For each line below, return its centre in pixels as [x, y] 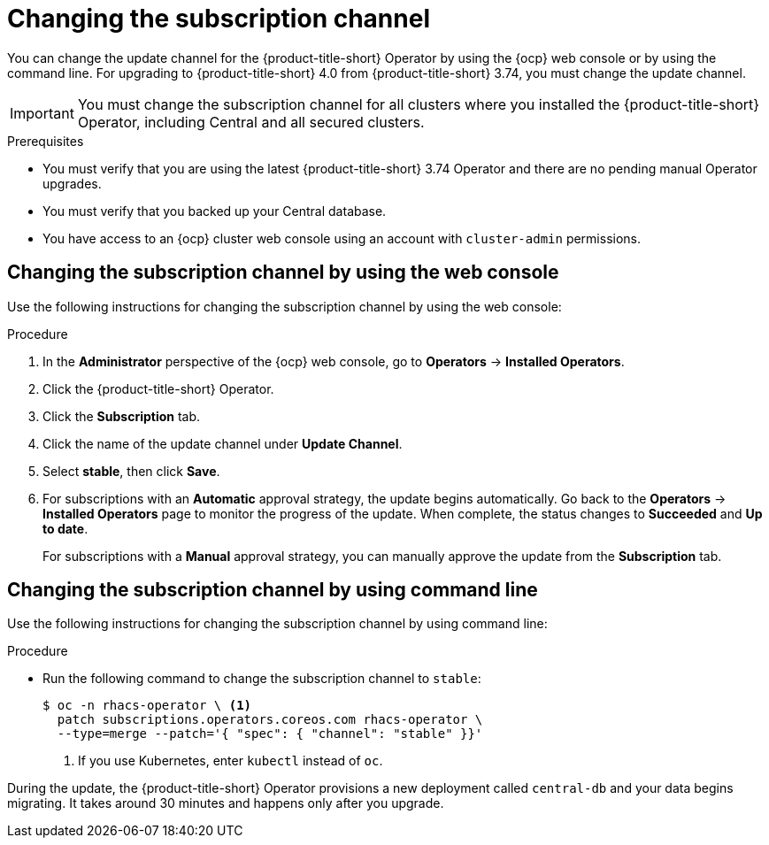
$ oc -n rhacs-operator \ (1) [147, 706]
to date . [65, 528]
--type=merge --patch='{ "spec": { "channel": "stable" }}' [270, 734]
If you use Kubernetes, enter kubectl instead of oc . [231, 761]
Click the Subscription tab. [122, 416]
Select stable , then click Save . [131, 471]
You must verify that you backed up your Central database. [215, 211]
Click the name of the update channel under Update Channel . [223, 443]
